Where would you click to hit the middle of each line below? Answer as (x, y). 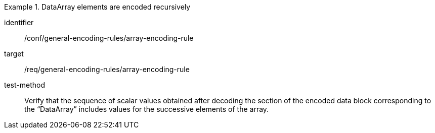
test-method (25, 85)
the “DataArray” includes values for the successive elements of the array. (147, 109)
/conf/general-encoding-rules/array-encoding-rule (109, 38)
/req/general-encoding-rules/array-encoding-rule (107, 69)
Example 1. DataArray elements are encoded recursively (97, 7)
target (14, 54)
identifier (19, 22)
